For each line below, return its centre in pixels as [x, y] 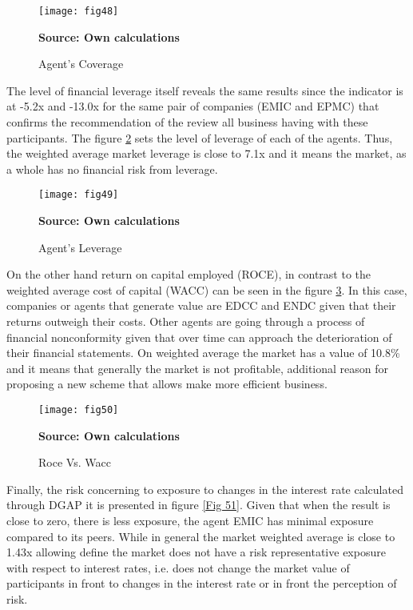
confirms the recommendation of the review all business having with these [187, 122]
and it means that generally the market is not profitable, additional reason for [198, 368]
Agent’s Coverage [81, 64]
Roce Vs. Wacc [75, 462]
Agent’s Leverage [80, 247]
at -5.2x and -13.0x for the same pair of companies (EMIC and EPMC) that [193, 106]
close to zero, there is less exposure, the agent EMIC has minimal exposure [190, 521]
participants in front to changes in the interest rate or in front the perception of [202, 583]
